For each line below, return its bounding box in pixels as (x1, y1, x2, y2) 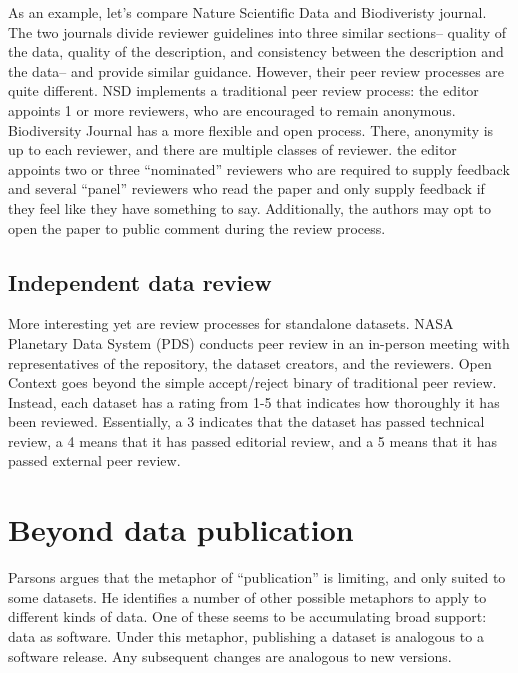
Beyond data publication (8, 509, 354, 550)
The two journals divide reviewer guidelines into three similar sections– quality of (8, 21, 506, 42)
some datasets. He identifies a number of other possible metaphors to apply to (8, 586, 487, 607)
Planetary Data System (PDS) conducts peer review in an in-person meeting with (8, 332, 510, 353)
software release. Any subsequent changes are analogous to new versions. (8, 645, 452, 666)
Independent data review (8, 266, 272, 297)
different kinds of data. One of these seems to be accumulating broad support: (8, 606, 487, 627)
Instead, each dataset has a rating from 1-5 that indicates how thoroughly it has (8, 391, 500, 412)
